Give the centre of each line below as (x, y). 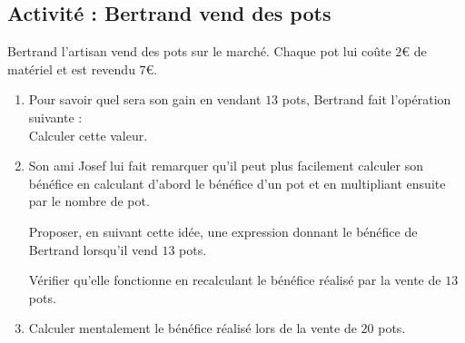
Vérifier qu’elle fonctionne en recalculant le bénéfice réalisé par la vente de (235, 280)
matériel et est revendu (71, 69)
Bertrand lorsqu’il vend (93, 249)
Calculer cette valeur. (88, 135)
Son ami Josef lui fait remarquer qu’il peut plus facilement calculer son (226, 166)
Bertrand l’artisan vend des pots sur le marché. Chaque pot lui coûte (199, 51)
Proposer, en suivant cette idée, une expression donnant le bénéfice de (223, 231)
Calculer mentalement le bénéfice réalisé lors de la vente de (193, 328)
